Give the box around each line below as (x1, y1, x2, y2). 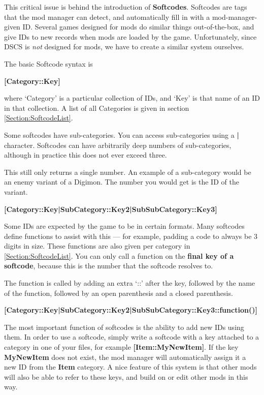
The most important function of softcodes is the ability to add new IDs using (4, 321, 244, 332)
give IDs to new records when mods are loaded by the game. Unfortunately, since (4, 31, 257, 42)
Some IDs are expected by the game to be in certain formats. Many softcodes (4, 221, 245, 231)
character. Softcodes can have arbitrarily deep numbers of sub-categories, (4, 139, 232, 150)
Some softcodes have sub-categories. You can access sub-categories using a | (4, 129, 239, 140)
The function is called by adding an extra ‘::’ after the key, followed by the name (4, 278, 255, 288)
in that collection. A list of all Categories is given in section (4, 102, 189, 113)
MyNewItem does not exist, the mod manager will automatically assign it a (4, 351, 246, 362)
